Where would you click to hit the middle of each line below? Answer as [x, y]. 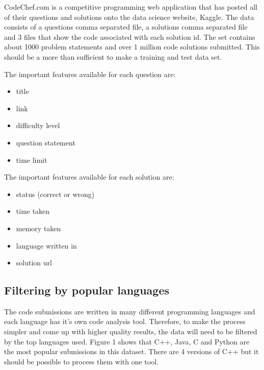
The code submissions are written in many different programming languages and [130, 311]
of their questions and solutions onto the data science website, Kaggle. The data [129, 17]
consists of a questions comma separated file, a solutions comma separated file [126, 27]
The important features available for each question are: [90, 74]
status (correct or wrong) [55, 194]
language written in [46, 245]
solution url [34, 263]
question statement [46, 142]
